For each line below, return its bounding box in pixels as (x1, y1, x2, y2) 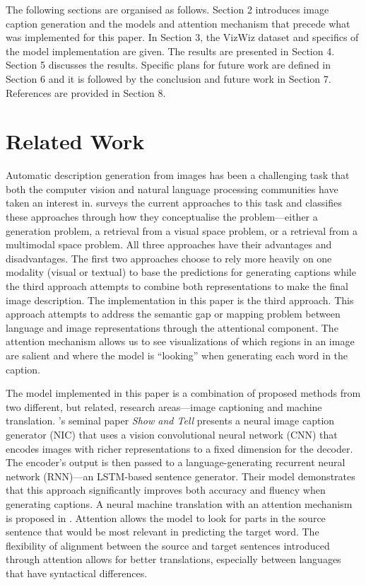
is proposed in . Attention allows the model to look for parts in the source (6, 510, 326, 525)
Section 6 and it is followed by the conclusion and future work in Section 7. (6, 71, 331, 86)
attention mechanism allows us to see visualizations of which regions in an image (6, 334, 355, 349)
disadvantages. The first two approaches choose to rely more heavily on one (6, 250, 332, 265)
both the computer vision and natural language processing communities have (6, 181, 338, 196)
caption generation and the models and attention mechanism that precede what (6, 16, 350, 30)
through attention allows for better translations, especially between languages (6, 552, 341, 567)
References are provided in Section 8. (6, 85, 166, 100)
